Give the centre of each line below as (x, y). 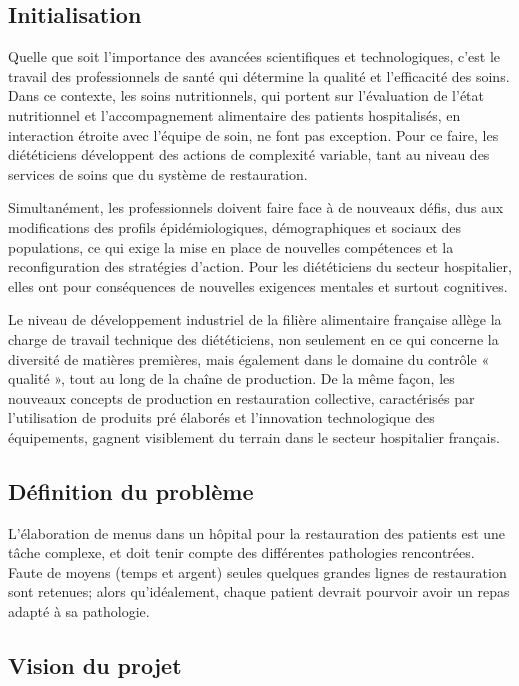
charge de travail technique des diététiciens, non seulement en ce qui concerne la (253, 338)
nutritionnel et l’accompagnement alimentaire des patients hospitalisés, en (234, 114)
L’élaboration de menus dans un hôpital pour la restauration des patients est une (257, 532)
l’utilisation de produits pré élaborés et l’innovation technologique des (221, 417)
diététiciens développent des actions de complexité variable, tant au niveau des (249, 154)
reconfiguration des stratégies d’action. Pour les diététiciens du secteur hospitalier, (260, 266)
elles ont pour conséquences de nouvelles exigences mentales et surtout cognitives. (258, 285)
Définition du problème (131, 490)
